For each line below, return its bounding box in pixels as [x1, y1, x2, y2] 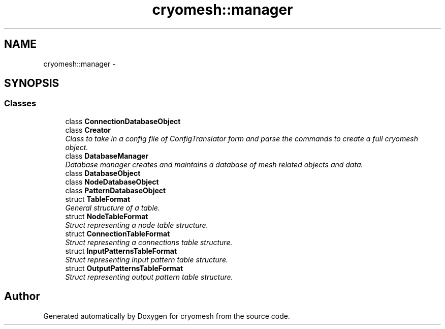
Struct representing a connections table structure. [65, 237, 233, 247]
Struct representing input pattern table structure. [65, 255, 228, 264]
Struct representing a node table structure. [65, 220, 208, 229]
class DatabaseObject [65, 168, 141, 177]
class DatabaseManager [65, 151, 149, 160]
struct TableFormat [65, 194, 131, 203]
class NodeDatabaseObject [65, 177, 159, 186]
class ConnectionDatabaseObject [65, 116, 181, 126]
